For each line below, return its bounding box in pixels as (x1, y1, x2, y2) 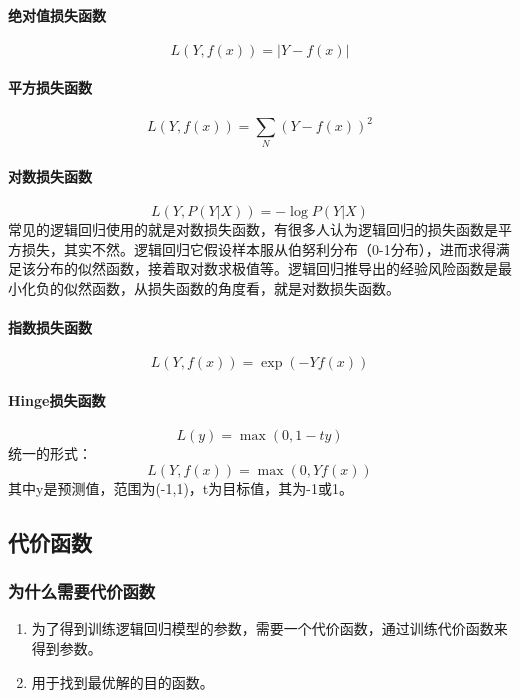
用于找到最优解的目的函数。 (31, 671, 214, 692)
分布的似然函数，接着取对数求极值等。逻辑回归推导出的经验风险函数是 (35, 258, 498, 279)
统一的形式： (8, 443, 92, 464)
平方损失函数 (8, 77, 92, 98)
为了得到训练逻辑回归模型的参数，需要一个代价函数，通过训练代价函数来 (31, 618, 508, 639)
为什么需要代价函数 (8, 579, 156, 604)
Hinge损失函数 (8, 389, 106, 410)
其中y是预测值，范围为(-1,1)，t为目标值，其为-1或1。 (8, 477, 353, 498)
